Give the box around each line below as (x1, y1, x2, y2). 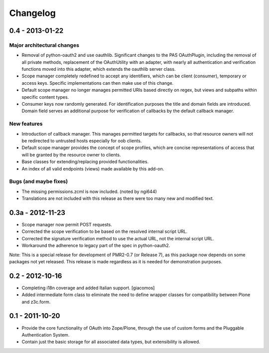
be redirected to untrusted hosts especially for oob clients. (21, 138, 142, 144)
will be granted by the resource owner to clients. (21, 152, 121, 158)
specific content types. (21, 94, 69, 100)
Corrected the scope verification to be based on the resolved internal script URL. (21, 228, 188, 234)
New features (9, 120, 43, 127)
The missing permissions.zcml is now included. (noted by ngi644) (21, 188, 157, 194)
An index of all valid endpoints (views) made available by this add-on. (21, 166, 164, 172)
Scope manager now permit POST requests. (21, 221, 112, 227)
